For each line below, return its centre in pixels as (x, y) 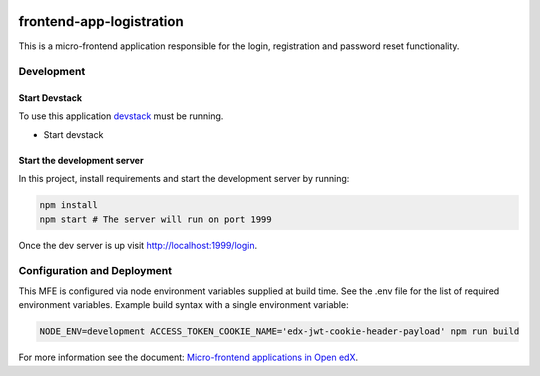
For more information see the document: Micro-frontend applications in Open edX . (188, 357)
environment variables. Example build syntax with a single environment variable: (183, 305)
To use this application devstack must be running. (121, 116)
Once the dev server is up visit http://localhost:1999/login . (138, 245)
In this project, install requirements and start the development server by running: (184, 179)
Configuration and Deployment (95, 271)
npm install (69, 205)
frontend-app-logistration (101, 21)
